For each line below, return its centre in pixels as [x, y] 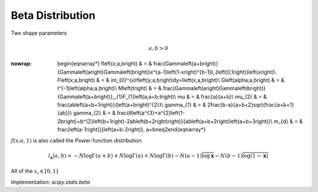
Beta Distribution [53, 15]
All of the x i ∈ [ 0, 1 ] [34, 172]
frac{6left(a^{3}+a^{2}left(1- [151, 113]
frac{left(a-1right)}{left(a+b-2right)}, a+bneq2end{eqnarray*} [132, 130]
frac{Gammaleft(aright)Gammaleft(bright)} [214, 88]
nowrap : [21, 64]
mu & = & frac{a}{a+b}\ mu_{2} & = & [222, 97]
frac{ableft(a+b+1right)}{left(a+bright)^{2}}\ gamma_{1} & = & [132, 105]
